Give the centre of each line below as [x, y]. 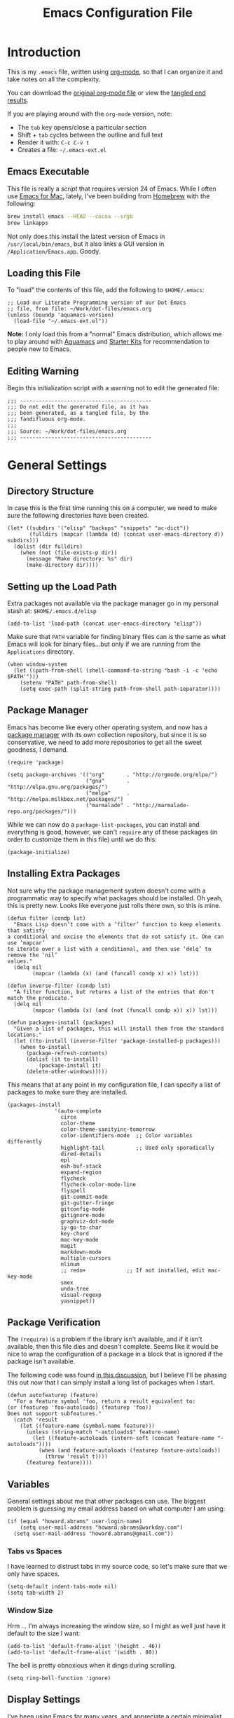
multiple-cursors [86, 1258]
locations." [25, 1035]
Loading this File [44, 273]
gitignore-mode [83, 1215]
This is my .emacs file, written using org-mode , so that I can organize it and [115, 71]
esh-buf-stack [81, 1166]
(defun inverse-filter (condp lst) [59, 986]
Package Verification [54, 1322]
